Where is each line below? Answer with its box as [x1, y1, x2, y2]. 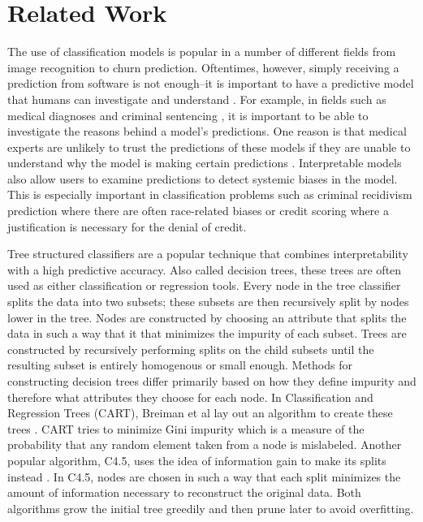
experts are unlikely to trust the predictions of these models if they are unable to [7, 138, 411, 155]
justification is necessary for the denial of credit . [7, 218, 247, 235]
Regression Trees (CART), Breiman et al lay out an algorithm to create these [7, 404, 393, 421]
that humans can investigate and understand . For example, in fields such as [7, 90, 386, 107]
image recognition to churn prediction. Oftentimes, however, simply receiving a [7, 58, 399, 75]
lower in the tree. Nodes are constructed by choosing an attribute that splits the [7, 308, 407, 326]
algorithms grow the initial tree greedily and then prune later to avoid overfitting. [7, 499, 414, 516]
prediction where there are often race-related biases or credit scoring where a [7, 202, 389, 219]
